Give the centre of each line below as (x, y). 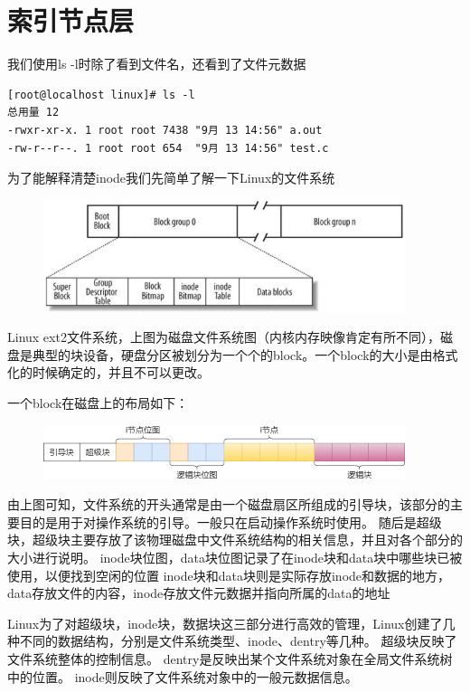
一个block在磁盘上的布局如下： (98, 403)
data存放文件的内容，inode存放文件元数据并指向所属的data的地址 (199, 593)
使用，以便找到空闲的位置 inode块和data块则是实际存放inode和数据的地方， (229, 575)
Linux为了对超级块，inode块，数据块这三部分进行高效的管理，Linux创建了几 (231, 623)
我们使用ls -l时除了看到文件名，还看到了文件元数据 (157, 64)
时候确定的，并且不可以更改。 (121, 372)
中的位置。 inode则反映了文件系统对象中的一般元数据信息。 (183, 676)
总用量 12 (33, 113)
